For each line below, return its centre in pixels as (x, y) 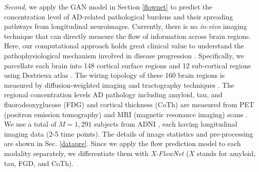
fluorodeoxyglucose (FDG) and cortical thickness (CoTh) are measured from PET (129, 104)
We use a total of (30, 124)
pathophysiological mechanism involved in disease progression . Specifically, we (124, 55)
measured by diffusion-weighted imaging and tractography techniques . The (119, 85)
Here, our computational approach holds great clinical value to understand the (124, 46)
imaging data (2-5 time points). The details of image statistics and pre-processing (129, 133)
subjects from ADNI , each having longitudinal (166, 124)
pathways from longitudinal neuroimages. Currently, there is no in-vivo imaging (126, 26)
